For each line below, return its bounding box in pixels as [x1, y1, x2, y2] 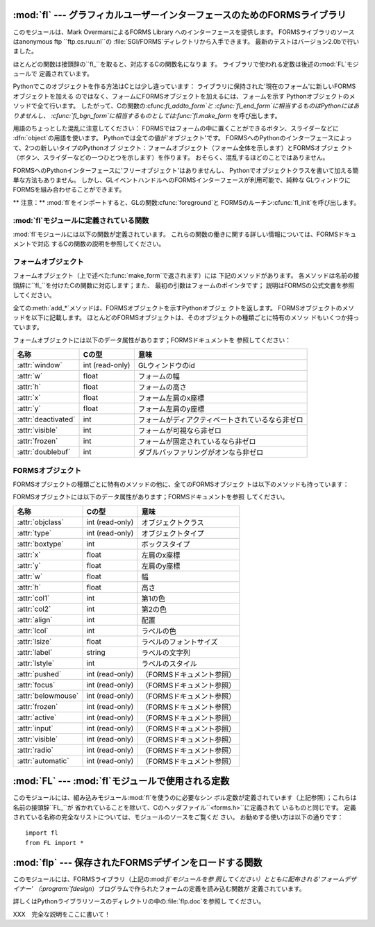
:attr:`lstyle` [17, 658, 55, 668]
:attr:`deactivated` [17, 415, 76, 424]
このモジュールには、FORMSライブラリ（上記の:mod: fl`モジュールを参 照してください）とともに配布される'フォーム [12, 875, 344, 883]
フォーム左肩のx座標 [137, 393, 205, 403]
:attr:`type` [17, 528, 52, 537]
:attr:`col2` [17, 604, 51, 614]
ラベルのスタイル [141, 658, 198, 668]
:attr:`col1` [17, 593, 50, 603]
